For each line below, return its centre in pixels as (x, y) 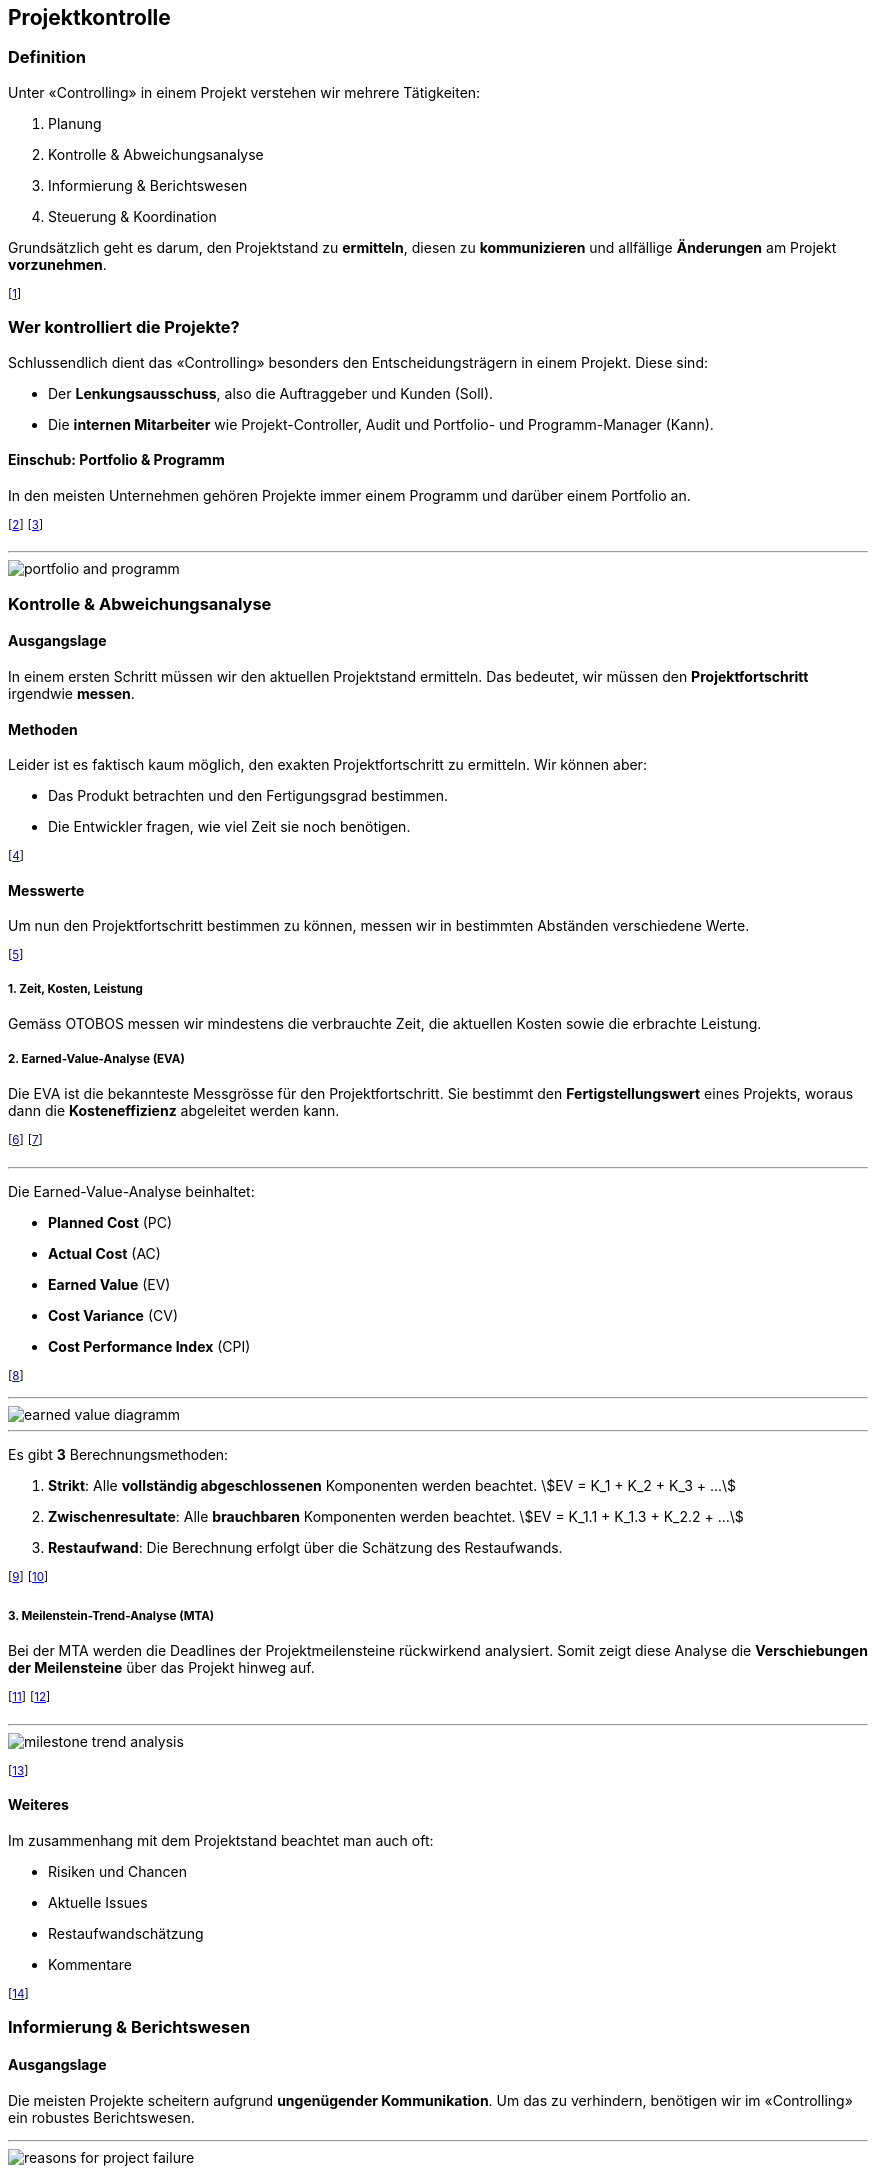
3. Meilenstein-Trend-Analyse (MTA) (111, 1615)
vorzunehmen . (57, 264)
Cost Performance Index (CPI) (149, 1346)
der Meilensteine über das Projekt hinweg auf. (161, 1668)
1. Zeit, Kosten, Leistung (75, 988)
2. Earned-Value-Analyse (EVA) (96, 1058)
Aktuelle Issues (98, 1902)
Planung (75, 123)
